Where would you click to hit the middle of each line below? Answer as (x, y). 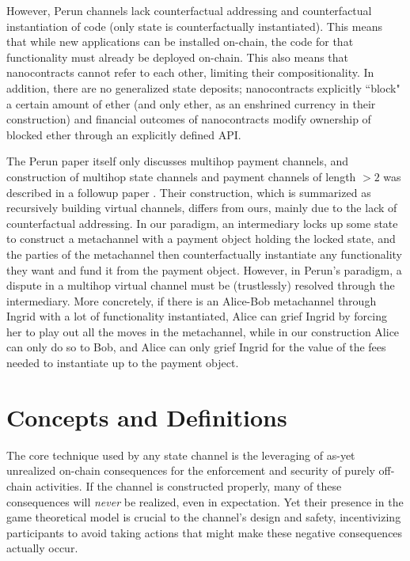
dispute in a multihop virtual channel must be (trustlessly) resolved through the (201, 285)
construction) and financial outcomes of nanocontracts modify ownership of (189, 119)
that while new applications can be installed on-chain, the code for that (180, 42)
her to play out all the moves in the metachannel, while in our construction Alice (203, 331)
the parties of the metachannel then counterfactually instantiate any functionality (204, 254)
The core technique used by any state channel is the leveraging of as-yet (181, 455)
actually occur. (42, 548)
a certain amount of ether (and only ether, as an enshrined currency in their (191, 103)
